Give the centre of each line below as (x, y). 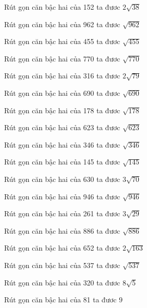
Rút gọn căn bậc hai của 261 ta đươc (62, 213)
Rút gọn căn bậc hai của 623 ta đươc (62, 127)
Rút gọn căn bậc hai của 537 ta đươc (62, 265)
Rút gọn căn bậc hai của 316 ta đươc (62, 76)
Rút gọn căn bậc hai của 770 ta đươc (62, 58)
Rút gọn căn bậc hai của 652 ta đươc (62, 248)
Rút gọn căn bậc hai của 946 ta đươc (62, 196)
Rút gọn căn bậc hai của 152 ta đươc (62, 7)
